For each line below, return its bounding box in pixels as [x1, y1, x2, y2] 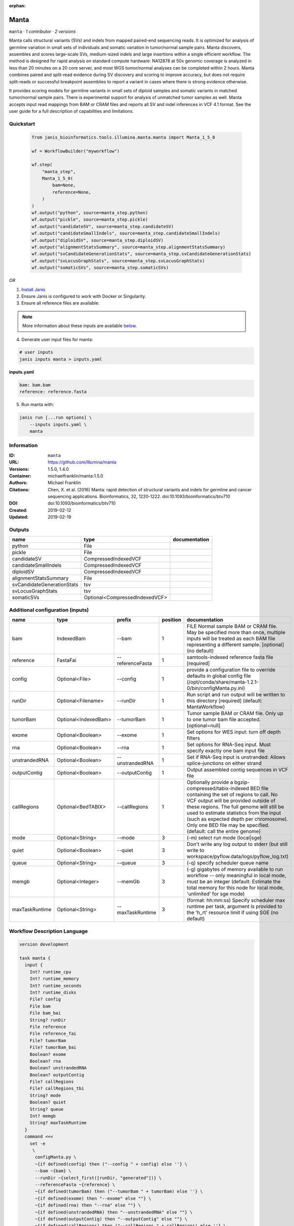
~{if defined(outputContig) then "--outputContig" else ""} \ [35, 1216, 188, 1222]
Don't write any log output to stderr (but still [187, 841, 288, 848]
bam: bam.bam [19, 382, 51, 387]
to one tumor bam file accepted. [187, 716, 261, 723]
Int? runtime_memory [29, 976, 79, 982]
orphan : [9, 3, 26, 8]
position [162, 616, 181, 623]
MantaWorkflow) [187, 704, 225, 711]
